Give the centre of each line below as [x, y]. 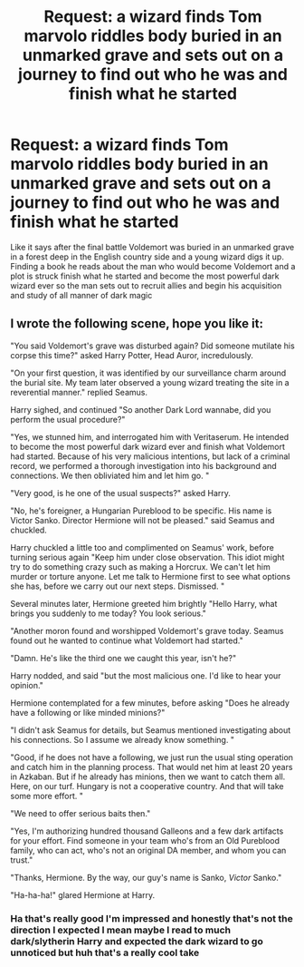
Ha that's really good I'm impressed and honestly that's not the [152, 918]
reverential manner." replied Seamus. [79, 392]
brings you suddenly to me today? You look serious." [109, 613]
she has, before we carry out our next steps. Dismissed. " [118, 586]
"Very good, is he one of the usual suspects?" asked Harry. [121, 493]
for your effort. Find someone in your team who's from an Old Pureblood [145, 840]
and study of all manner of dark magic [81, 295]
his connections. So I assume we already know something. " [122, 739]
